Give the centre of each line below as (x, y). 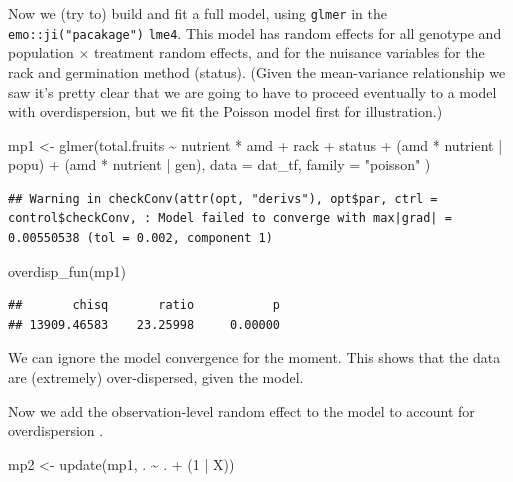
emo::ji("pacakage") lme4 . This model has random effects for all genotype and (255, 32)
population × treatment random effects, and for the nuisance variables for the (246, 52)
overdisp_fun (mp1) (67, 270)
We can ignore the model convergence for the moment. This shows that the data (254, 357)
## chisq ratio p (144, 305)
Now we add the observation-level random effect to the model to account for (241, 410)
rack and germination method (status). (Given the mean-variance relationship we (257, 71)
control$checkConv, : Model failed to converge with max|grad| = (230, 218)
